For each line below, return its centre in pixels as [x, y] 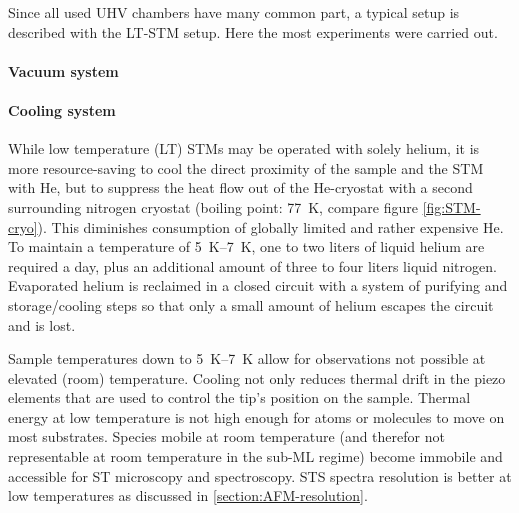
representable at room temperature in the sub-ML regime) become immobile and [255, 456]
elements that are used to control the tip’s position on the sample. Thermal [239, 397]
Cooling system [62, 109]
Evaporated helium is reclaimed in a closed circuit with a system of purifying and [258, 285]
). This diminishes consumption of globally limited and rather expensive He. [270, 226]
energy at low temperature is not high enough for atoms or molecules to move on [256, 416]
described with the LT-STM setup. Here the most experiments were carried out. [253, 31]
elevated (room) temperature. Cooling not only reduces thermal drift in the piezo [257, 377]
